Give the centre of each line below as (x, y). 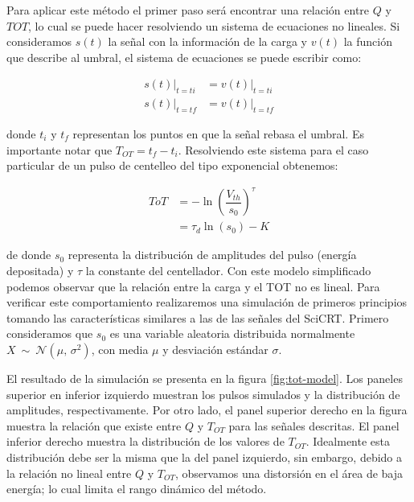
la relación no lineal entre (69, 473)
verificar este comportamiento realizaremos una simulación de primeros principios (207, 302)
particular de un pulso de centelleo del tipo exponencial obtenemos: (172, 165)
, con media (120, 349)
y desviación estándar (215, 349)
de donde (29, 255)
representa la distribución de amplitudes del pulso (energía (212, 255)
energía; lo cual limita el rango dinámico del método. (137, 489)
